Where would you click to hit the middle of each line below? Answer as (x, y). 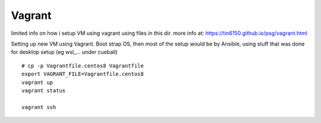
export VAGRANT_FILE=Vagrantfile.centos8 (83, 74)
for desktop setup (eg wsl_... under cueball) (64, 52)
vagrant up (37, 82)
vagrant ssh (39, 107)
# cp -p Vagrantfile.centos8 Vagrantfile (83, 66)
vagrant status (44, 90)
